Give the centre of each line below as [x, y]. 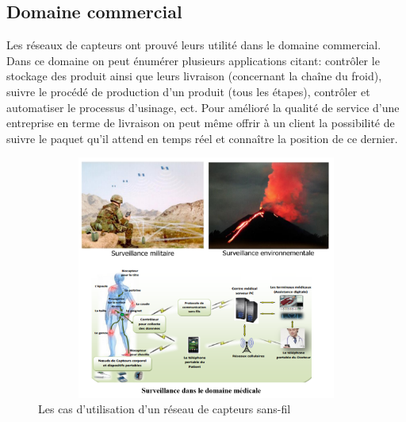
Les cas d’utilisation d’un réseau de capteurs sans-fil [165, 409]
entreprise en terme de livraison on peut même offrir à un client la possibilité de [201, 123]
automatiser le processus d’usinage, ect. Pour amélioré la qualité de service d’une [203, 107]
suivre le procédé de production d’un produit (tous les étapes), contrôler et [188, 91]
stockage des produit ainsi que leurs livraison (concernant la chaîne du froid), [194, 76]
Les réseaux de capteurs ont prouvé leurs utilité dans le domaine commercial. [194, 45]
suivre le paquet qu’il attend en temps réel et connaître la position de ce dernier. [202, 138]
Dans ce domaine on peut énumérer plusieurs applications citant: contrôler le [193, 60]
